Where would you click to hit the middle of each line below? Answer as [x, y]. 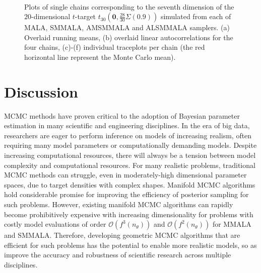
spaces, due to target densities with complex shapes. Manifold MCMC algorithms [130, 184]
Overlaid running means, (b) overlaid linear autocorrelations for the [129, 37]
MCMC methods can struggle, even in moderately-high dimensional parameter [125, 175]
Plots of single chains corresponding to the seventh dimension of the [129, 6]
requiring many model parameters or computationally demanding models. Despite [130, 145]
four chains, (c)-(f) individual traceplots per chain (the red [115, 47]
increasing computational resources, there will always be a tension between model [130, 155]
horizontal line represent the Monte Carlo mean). [100, 57]
